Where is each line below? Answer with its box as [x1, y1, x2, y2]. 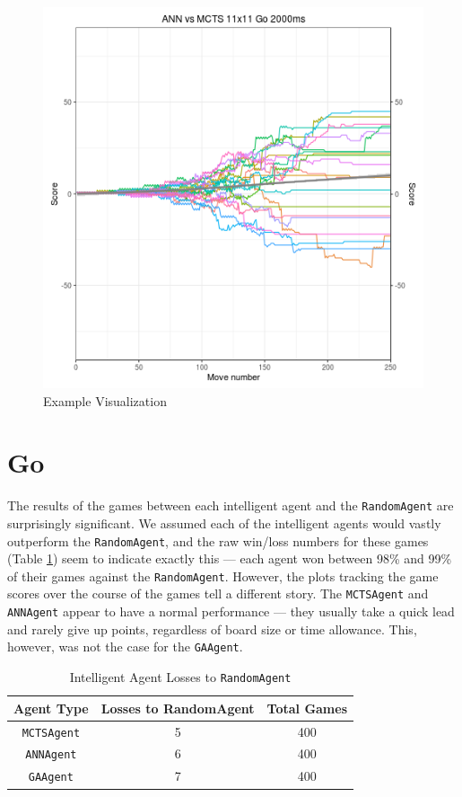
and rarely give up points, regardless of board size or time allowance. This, [7, 619, 417, 638]
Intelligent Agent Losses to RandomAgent [69, 668, 292, 686]
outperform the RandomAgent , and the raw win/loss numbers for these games [7, 531, 429, 550]
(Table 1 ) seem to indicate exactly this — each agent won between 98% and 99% [7, 549, 452, 568]
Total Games [266, 698, 348, 717]
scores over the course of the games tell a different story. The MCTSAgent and [7, 584, 429, 603]
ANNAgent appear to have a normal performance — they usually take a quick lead [7, 602, 455, 621]
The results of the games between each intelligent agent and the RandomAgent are [7, 496, 454, 515]
